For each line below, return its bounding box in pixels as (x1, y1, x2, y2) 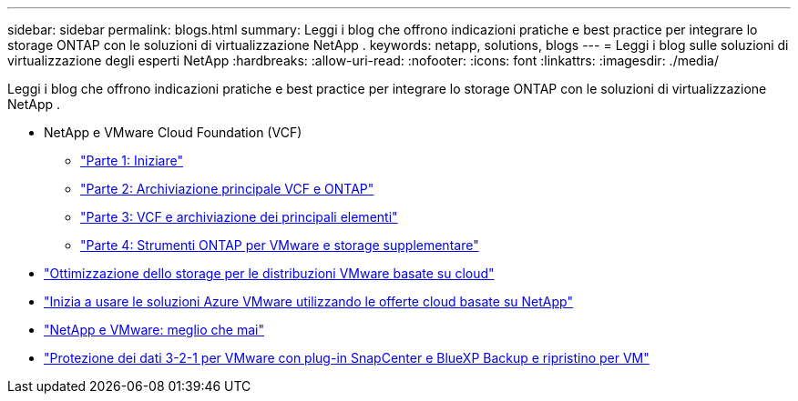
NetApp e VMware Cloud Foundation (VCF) (44, 125, 302, 140)
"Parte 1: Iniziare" (80, 153, 183, 168)
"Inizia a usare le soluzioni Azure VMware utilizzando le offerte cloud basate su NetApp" (44, 294, 573, 309)
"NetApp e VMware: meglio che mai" (44, 322, 264, 337)
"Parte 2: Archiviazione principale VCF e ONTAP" (80, 181, 374, 196)
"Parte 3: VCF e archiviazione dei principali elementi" (80, 209, 398, 225)
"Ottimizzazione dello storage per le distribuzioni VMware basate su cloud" (44, 266, 495, 281)
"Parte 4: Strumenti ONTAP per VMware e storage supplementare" (80, 237, 479, 253)
